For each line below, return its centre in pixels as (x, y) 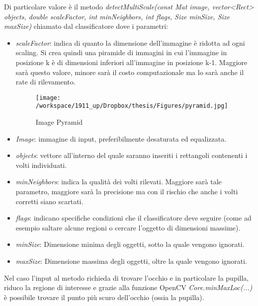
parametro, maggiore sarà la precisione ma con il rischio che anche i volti (127, 191)
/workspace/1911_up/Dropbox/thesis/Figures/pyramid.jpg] (132, 106)
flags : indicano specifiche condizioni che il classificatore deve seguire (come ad (133, 218)
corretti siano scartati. (49, 201)
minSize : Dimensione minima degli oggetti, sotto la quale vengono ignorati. (130, 244)
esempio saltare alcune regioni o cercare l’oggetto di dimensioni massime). (128, 227)
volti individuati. (41, 165)
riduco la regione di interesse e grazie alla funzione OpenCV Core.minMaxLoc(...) (128, 287)
